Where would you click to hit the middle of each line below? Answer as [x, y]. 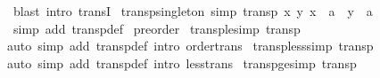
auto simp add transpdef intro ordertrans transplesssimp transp [190, 46]
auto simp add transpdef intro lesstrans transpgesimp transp [182, 62]
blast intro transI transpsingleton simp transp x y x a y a [193, 11]
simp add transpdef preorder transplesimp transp [157, 28]
